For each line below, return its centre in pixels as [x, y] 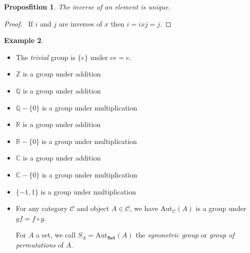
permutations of [40, 244]
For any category [42, 208]
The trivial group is [45, 57]
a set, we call [56, 235]
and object [93, 208]
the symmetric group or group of [185, 235]
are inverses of [80, 23]
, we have [144, 208]
